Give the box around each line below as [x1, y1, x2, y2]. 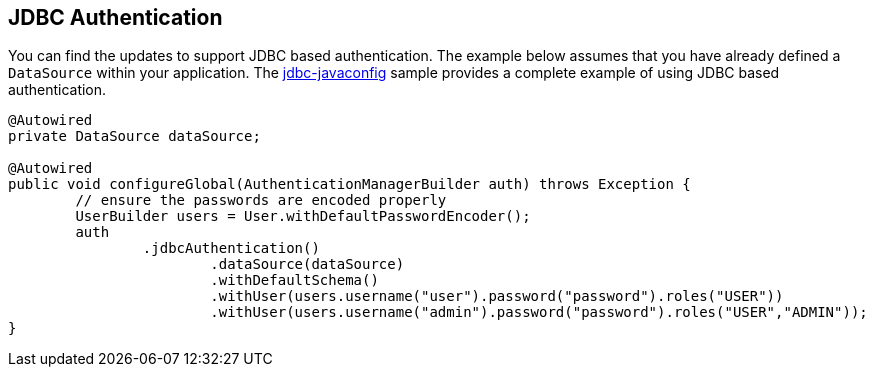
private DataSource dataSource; [8, 128, 261, 145]
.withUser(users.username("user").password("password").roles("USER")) [210, 288, 784, 305]
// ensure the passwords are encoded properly [75, 192, 447, 209]
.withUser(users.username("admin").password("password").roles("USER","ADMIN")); [210, 304, 868, 321]
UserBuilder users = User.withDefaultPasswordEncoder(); [75, 208, 531, 225]
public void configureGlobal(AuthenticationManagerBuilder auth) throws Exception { [8, 176, 691, 193]
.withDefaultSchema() [210, 272, 379, 289]
